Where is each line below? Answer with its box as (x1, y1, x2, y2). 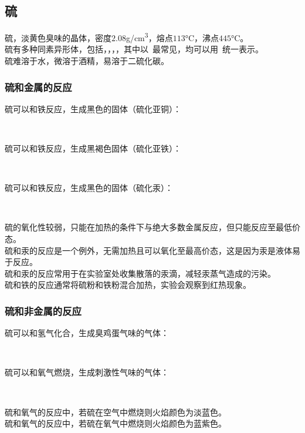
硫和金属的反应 (5, 79, 72, 94)
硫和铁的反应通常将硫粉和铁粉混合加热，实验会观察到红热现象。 (5, 278, 251, 291)
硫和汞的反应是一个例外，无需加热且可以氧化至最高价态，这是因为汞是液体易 (5, 244, 300, 256)
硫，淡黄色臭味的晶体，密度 (5, 31, 111, 43)
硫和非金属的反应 (5, 303, 82, 318)
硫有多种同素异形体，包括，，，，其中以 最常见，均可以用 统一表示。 (5, 43, 263, 55)
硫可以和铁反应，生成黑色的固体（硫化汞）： (5, 182, 173, 194)
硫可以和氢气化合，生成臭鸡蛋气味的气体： (5, 327, 169, 339)
